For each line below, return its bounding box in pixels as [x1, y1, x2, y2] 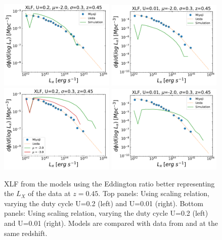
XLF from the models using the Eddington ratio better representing [4, 178, 215, 188]
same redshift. [4, 227, 48, 238]
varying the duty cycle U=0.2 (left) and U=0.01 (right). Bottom [4, 198, 203, 208]
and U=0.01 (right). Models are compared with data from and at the [4, 218, 218, 228]
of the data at [28, 188, 71, 199]
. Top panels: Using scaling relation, [98, 188, 209, 199]
